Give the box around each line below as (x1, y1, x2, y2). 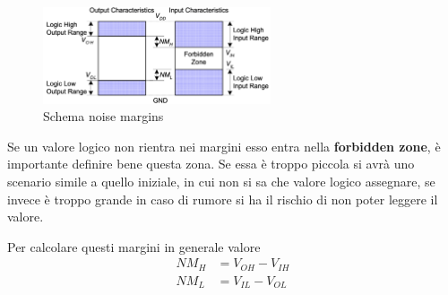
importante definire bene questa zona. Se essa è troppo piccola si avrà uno (7, 154, 415, 173)
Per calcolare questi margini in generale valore (7, 237, 261, 256)
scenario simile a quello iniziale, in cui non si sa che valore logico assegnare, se (7, 171, 435, 190)
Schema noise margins (43, 107, 164, 126)
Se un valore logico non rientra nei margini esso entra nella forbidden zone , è (7, 136, 441, 155)
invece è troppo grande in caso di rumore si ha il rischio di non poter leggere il (7, 189, 438, 208)
